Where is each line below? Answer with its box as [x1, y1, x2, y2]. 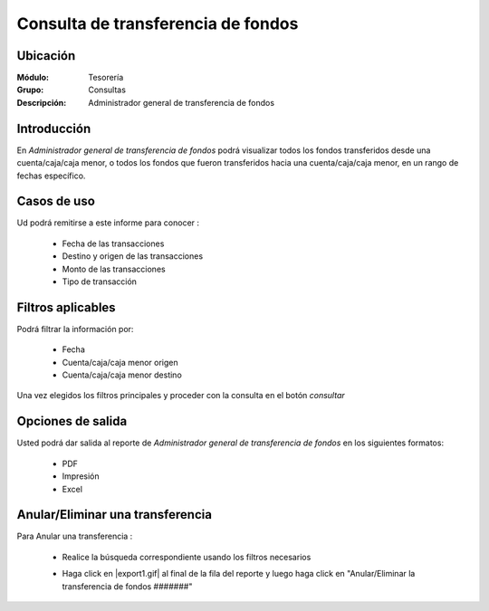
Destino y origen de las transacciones [62, 251, 204, 262]
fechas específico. [16, 170, 86, 181]
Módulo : [16, 72, 50, 83]
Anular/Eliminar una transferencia [16, 507, 213, 522]
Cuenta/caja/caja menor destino [62, 369, 183, 380]
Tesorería [88, 72, 124, 83]
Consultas [88, 84, 127, 95]
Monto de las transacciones [62, 263, 167, 274]
